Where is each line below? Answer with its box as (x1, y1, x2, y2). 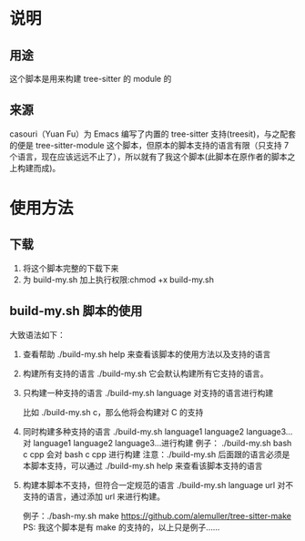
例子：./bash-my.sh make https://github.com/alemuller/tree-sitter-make (22, 510, 291, 521)
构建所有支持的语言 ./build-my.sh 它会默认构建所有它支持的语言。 (22, 368, 269, 379)
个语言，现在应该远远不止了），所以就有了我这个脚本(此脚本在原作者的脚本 (9, 151, 289, 162)
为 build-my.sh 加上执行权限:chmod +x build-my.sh (22, 274, 214, 285)
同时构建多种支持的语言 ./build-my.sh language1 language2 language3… (22, 425, 293, 437)
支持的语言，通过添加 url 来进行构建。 (22, 491, 166, 502)
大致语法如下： (9, 329, 66, 340)
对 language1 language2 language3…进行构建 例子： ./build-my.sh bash (22, 437, 292, 448)
